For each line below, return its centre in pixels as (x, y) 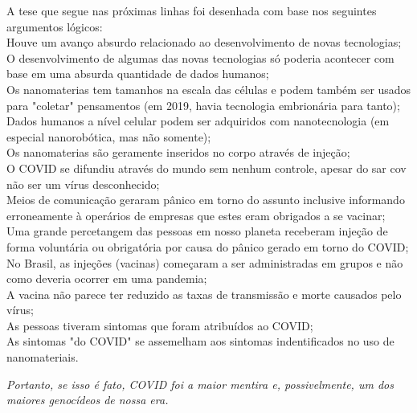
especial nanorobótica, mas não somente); (109, 136)
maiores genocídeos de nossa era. (88, 400)
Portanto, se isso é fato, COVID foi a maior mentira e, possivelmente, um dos (200, 384)
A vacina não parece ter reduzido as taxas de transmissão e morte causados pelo (204, 294)
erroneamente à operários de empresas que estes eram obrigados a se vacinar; (196, 215)
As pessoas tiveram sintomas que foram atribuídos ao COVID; (160, 325)
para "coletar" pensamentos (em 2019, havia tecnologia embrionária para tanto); (203, 105)
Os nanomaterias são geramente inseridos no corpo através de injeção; (178, 152)
